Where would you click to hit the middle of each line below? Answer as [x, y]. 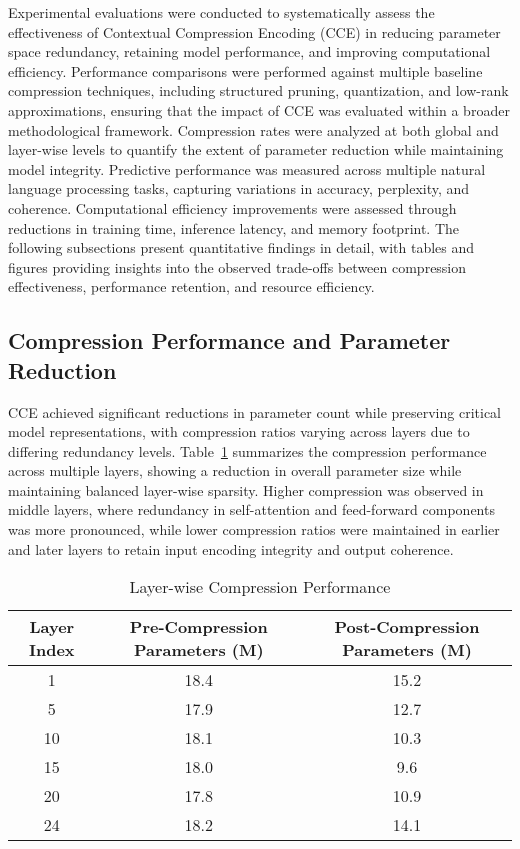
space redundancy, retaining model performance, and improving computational [249, 51]
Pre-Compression [198, 627]
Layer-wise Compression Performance [260, 587]
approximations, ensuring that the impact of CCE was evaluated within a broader [259, 109]
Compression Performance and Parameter [229, 340]
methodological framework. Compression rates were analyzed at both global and [253, 129]
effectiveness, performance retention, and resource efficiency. [191, 286]
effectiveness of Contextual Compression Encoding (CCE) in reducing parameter [254, 31]
